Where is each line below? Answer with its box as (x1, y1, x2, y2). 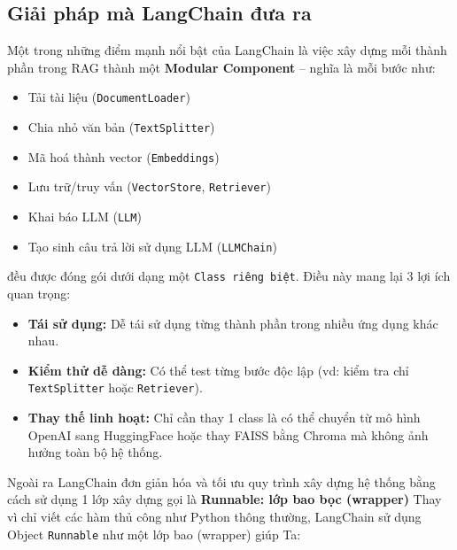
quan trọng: (7, 283, 71, 302)
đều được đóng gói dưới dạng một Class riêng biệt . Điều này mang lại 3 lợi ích (7, 267, 451, 285)
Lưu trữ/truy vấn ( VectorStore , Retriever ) (27, 177, 271, 196)
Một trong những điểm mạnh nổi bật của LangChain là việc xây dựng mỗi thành (7, 41, 447, 59)
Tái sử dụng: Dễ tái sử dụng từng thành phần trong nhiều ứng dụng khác (27, 314, 438, 332)
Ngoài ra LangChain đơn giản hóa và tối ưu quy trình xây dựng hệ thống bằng (7, 472, 436, 491)
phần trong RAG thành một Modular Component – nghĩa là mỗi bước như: (7, 58, 436, 76)
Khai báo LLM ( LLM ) (27, 207, 142, 226)
